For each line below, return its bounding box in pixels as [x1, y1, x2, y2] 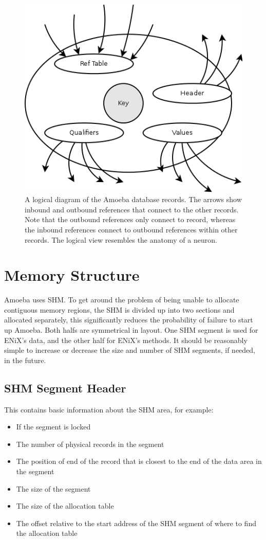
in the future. [4, 354, 46, 365]
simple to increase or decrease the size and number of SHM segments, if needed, [4, 345, 255, 355]
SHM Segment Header [4, 380, 126, 395]
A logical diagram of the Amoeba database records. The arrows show [25, 194, 242, 205]
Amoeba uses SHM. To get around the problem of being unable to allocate [4, 294, 239, 305]
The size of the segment [16, 483, 91, 494]
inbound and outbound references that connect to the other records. [25, 204, 239, 214]
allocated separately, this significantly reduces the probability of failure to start [4, 314, 253, 325]
